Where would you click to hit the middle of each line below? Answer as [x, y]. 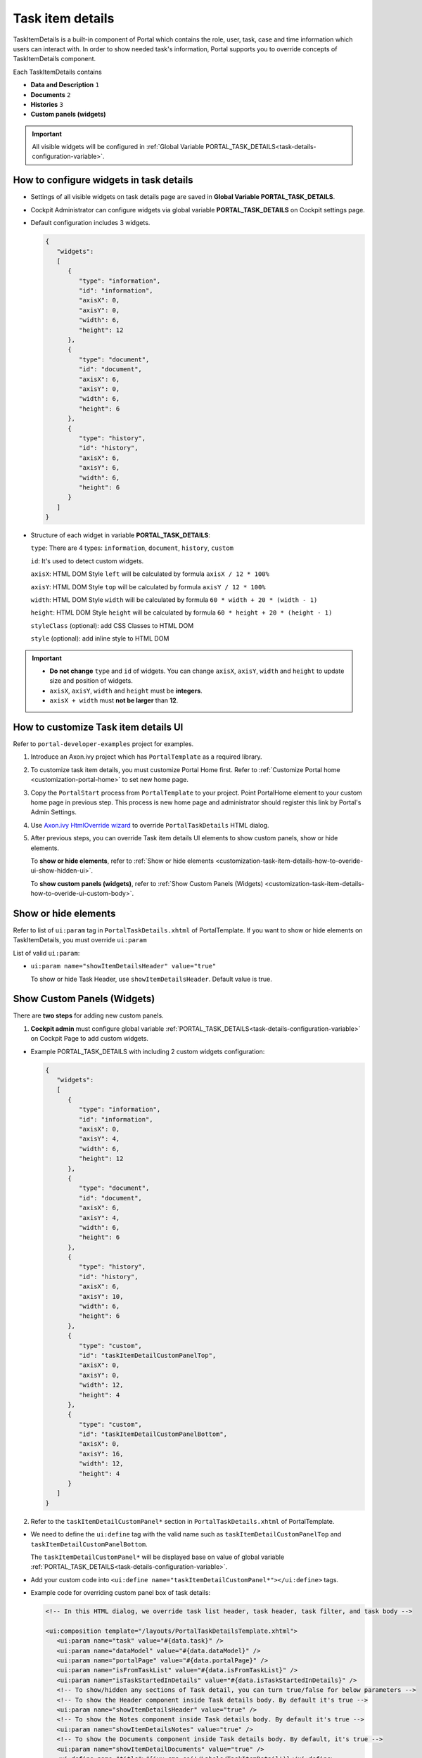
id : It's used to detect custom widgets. [87, 561]
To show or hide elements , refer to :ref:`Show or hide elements [122, 861]
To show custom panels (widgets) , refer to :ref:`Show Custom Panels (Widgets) [147, 883]
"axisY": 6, [99, 468]
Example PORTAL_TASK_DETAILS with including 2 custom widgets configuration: [148, 1051]
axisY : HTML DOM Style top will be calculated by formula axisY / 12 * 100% [148, 586]
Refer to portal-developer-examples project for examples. [103, 744]
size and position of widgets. [91, 681]
